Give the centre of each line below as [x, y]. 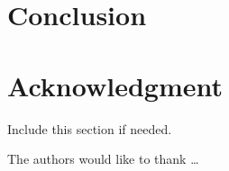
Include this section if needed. [90, 128]
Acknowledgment [115, 85]
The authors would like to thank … [103, 159]
